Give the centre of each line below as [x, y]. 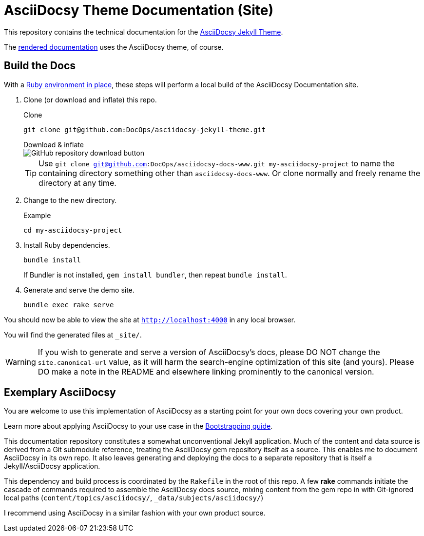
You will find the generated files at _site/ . [73, 335]
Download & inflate [54, 144]
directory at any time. [77, 183]
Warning [21, 362]
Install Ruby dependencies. [67, 245]
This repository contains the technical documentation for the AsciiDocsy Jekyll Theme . [144, 32]
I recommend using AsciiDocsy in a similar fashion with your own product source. [135, 513]
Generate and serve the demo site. [79, 290]
